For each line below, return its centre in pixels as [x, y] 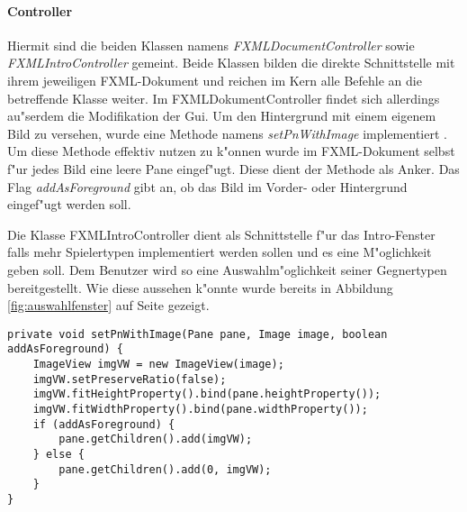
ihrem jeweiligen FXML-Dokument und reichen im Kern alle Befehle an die [215, 80]
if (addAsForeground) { [104, 424]
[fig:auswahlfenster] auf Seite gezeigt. [108, 305]
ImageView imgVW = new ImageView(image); [158, 365]
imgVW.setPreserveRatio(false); [130, 379]
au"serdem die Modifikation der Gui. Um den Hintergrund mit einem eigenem [222, 116]
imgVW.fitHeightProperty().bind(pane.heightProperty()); [207, 394]
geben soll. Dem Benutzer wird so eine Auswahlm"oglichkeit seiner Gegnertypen [227, 269]
